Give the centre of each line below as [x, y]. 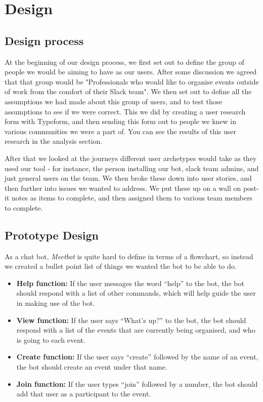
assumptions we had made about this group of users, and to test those [114, 101]
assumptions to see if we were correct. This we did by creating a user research [125, 111]
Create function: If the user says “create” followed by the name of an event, [137, 357]
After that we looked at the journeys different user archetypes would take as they [131, 158]
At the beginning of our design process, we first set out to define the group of [124, 62]
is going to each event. [51, 339]
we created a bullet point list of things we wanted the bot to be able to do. [121, 266]
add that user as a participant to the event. [84, 394]
